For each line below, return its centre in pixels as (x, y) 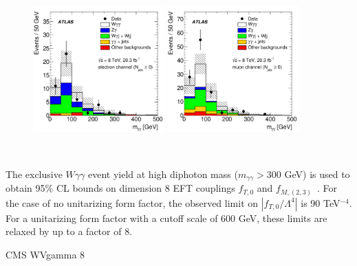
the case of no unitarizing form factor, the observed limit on (132, 202)
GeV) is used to (317, 174)
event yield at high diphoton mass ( (163, 174)
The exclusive (34, 174)
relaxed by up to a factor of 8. (69, 231)
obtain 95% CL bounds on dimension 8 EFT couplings (120, 188)
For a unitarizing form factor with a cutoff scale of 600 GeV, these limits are (166, 218)
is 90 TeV (321, 202)
